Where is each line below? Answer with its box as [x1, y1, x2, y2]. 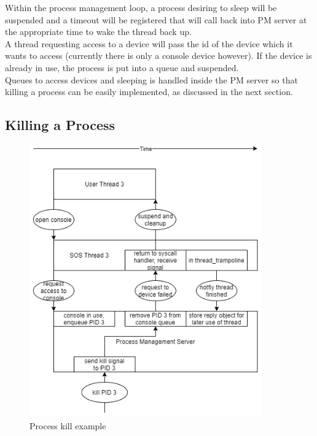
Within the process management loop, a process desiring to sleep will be [5, 1, 277, 13]
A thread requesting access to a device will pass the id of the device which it [5, 37, 293, 50]
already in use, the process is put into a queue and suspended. [5, 61, 239, 74]
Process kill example [29, 419, 106, 432]
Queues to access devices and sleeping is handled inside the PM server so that [5, 73, 298, 86]
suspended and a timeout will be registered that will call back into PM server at [5, 13, 307, 26]
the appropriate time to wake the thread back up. [5, 25, 192, 38]
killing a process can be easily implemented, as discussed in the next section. [5, 85, 293, 98]
